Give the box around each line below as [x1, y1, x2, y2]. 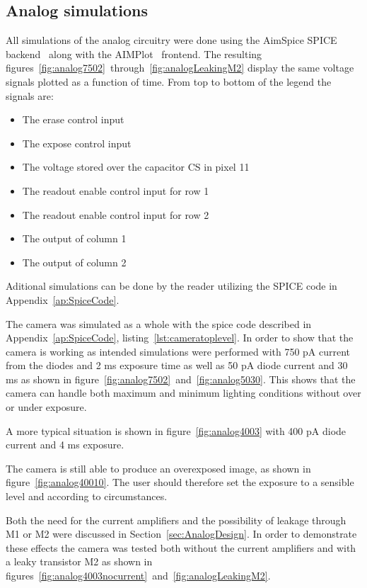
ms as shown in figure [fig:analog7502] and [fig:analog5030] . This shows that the [6, 371, 356, 386]
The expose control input [22, 135, 132, 150]
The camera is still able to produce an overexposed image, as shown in [6, 460, 311, 475]
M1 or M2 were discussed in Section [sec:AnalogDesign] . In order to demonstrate [6, 526, 357, 541]
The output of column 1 [22, 231, 127, 246]
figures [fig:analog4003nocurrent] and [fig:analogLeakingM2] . [6, 568, 271, 583]
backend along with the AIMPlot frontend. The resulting [6, 46, 262, 61]
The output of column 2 [22, 254, 127, 269]
